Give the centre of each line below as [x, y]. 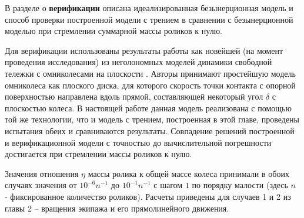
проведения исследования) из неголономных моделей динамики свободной [138, 62]
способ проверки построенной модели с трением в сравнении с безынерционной [149, 19]
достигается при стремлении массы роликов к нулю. [98, 154]
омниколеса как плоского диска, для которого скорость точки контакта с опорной [150, 85]
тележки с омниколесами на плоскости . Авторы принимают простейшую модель [150, 73]
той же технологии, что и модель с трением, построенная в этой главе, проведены [152, 119]
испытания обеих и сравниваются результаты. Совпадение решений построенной [150, 130]
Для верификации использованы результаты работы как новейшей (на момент [144, 50]
